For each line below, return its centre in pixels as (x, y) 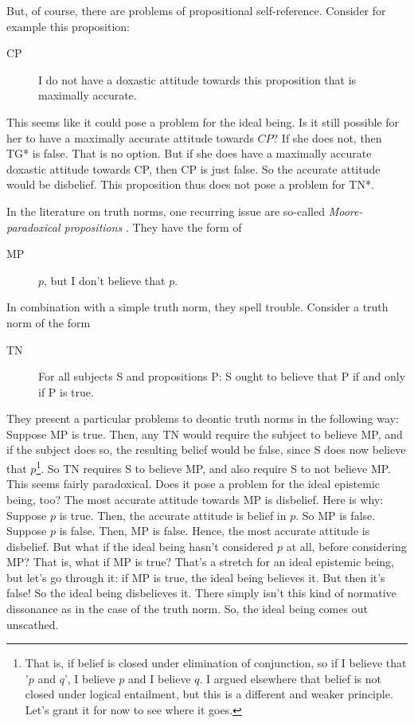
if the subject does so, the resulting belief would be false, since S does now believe (206, 449)
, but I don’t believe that (105, 280)
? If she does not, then (327, 137)
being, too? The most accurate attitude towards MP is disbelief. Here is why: (195, 499)
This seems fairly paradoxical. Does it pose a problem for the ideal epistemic (193, 484)
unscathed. (33, 624)
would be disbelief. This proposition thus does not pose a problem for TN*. (190, 184)
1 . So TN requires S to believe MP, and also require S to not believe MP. (214, 467)
